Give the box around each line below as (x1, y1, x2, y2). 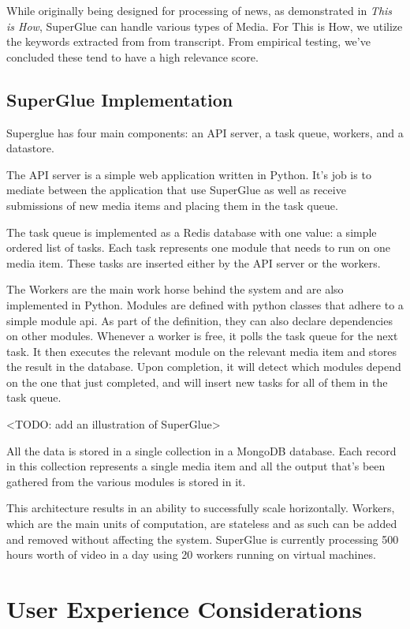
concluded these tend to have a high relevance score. (6, 48, 259, 65)
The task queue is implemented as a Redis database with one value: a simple (6, 223, 377, 240)
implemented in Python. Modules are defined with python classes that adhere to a (6, 296, 404, 313)
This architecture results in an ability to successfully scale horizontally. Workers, (6, 500, 395, 516)
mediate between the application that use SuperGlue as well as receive (6, 182, 346, 198)
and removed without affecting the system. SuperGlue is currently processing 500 (6, 530, 399, 547)
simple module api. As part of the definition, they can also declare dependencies (6, 312, 393, 328)
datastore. (6, 140, 54, 156)
